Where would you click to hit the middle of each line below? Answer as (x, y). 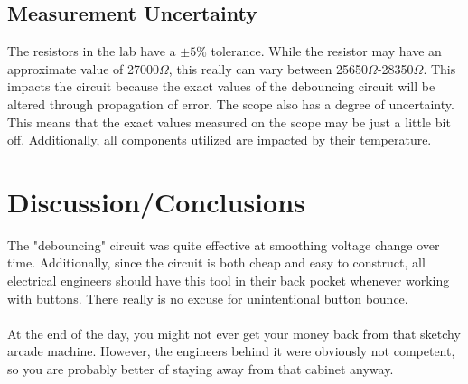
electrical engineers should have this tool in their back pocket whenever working (229, 281)
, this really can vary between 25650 (268, 68)
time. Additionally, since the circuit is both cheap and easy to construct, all (216, 262)
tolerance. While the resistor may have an (326, 51)
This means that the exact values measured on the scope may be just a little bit (229, 122)
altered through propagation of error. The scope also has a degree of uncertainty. (231, 103)
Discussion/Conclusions (156, 201)
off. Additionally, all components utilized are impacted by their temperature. (220, 140)
